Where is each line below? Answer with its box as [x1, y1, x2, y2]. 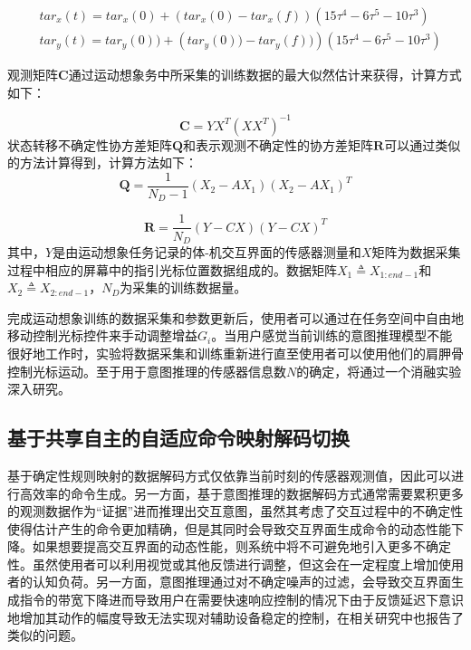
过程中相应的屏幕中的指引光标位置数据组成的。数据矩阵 [7, 260, 337, 279]
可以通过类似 [384, 135, 461, 154]
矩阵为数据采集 [371, 242, 461, 261]
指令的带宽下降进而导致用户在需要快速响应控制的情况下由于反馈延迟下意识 [19, 590, 464, 609]
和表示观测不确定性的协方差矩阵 [183, 135, 374, 154]
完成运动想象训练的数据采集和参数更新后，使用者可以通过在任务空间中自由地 [7, 308, 464, 327]
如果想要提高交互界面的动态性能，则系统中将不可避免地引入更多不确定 [32, 537, 451, 556]
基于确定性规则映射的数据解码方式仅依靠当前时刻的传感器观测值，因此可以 [7, 465, 451, 484]
